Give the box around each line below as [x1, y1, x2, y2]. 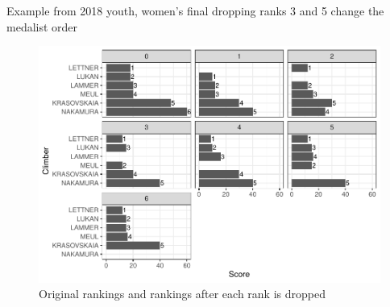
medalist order [6, 18, 78, 35]
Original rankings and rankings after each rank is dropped [39, 285, 326, 302]
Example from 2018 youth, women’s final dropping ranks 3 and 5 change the [6, 2, 384, 19]
